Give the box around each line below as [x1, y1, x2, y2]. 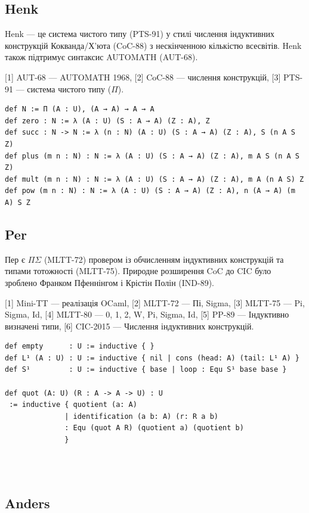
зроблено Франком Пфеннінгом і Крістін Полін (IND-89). [5, 276, 214, 288]
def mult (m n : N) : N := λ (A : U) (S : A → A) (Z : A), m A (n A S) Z [5, 175, 304, 184]
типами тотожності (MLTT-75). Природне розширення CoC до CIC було [5, 265, 271, 277]
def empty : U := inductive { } [5, 342, 154, 351]
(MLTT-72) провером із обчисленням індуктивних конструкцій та [44, 253, 284, 265]
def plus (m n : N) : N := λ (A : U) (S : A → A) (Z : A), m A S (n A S [5, 151, 299, 160]
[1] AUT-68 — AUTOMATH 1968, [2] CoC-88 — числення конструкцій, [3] [5, 70, 281, 83]
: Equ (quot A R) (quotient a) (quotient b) [64, 424, 244, 433]
